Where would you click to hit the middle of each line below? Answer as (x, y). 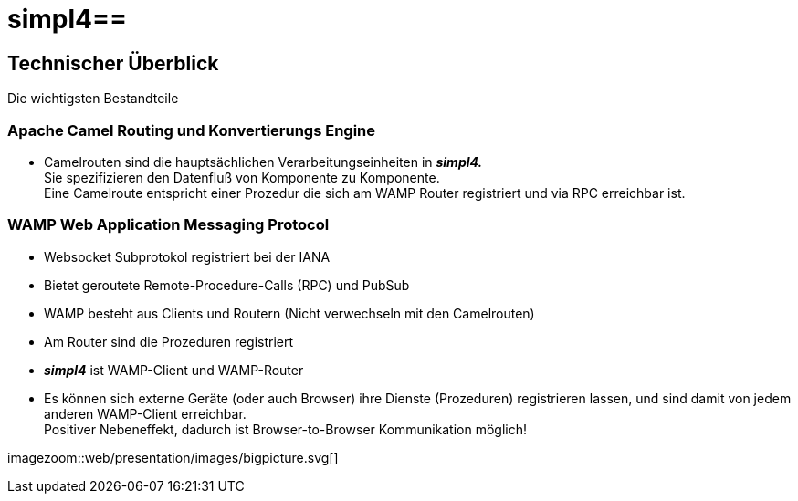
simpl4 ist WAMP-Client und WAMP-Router (174, 370)
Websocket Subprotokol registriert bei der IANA (187, 256)
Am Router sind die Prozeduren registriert (169, 341)
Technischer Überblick (113, 63)
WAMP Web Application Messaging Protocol (168, 225)
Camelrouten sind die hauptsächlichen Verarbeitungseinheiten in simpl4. (263, 162)
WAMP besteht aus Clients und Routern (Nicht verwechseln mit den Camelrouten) (289, 313)
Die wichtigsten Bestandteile (93, 99)
